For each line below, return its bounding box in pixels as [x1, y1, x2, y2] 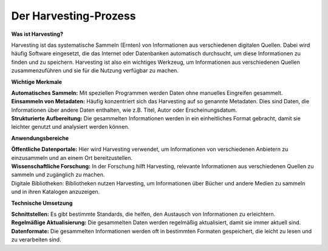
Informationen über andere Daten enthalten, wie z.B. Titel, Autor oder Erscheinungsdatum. [11, 106, 237, 114]
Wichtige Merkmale [11, 78, 63, 85]
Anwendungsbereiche [11, 134, 69, 142]
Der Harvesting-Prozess [11, 9, 136, 22]
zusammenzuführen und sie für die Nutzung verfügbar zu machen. [11, 67, 179, 74]
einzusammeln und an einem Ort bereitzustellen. [11, 154, 133, 161]
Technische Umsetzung [11, 199, 73, 207]
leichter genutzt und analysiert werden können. [11, 123, 130, 131]
